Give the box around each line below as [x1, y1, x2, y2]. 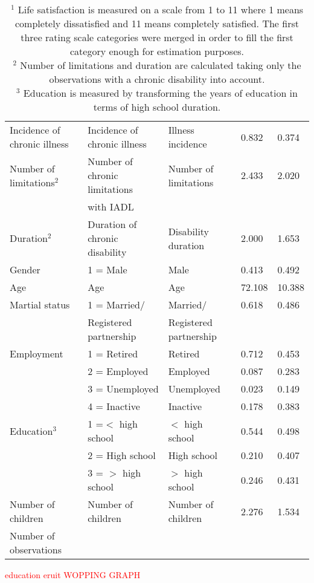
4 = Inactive [88, 399, 140, 413]
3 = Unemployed [88, 382, 159, 396]
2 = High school [88, 448, 156, 462]
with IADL [88, 200, 134, 213]
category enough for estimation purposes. [70, 44, 244, 58]
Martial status [10, 298, 70, 311]
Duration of [88, 217, 137, 231]
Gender [10, 262, 40, 276]
